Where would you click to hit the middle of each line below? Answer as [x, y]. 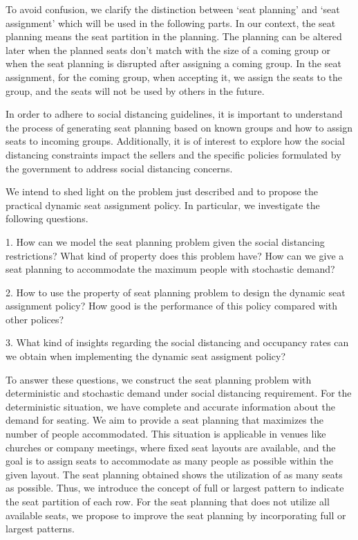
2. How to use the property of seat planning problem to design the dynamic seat [176, 292]
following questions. [47, 218]
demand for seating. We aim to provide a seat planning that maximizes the [164, 420]
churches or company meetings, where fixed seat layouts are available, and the [171, 447]
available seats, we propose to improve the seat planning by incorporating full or [176, 515]
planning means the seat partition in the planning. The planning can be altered [174, 36]
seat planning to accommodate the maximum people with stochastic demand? [170, 269]
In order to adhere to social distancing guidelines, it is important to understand [174, 114]
